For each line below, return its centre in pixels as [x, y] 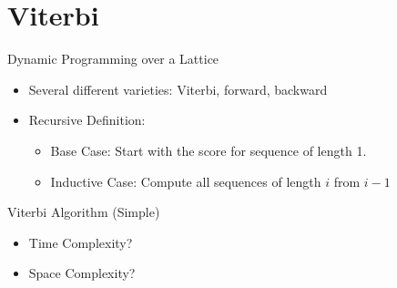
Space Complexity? [82, 273]
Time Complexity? [81, 242]
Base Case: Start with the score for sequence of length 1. [209, 150]
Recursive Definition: [87, 120]
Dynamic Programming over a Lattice [113, 59]
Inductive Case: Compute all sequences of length [186, 181]
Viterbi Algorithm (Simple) [84, 212]
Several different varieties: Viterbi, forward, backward [178, 89]
